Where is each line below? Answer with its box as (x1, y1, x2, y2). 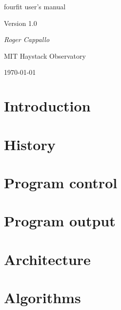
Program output (4, 211, 116, 231)
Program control (4, 172, 118, 192)
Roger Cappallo (4, 34, 50, 44)
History (4, 134, 56, 154)
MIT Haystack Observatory (4, 50, 86, 61)
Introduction (4, 96, 91, 116)
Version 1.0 (4, 18, 37, 28)
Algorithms (4, 288, 81, 308)
